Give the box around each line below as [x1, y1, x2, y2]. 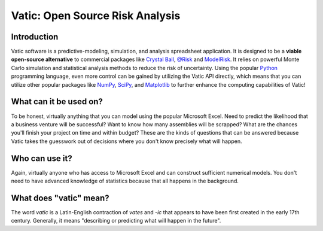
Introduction [11, 32, 59, 42]
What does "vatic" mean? [11, 193, 110, 203]
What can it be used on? [11, 96, 103, 107]
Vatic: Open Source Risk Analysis [11, 9, 181, 22]
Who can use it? [11, 153, 72, 163]
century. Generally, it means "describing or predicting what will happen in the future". [11, 217, 221, 224]
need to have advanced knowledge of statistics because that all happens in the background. [11, 177, 239, 184]
